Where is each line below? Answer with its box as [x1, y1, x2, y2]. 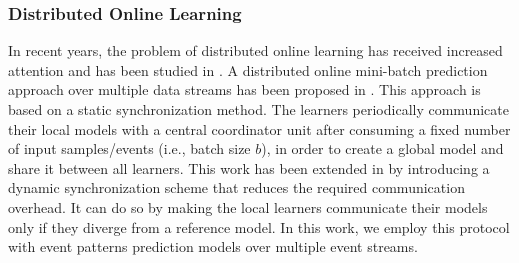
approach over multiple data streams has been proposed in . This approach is [8, 79, 481, 100]
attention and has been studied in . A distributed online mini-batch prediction [8, 59, 488, 80]
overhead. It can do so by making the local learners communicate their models [8, 196, 488, 217]
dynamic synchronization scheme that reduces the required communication [8, 177, 465, 198]
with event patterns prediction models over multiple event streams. [8, 236, 418, 257]
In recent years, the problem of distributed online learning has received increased [8, 40, 503, 61]
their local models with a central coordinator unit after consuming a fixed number [8, 118, 511, 139]
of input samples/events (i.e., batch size [8, 138, 251, 159]
